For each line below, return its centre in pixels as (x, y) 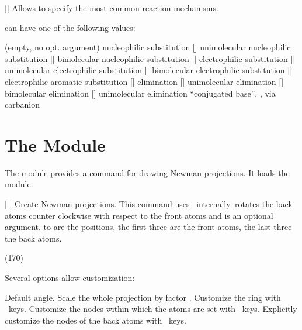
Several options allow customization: (70, 278)
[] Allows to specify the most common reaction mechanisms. (112, 8)
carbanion (22, 104)
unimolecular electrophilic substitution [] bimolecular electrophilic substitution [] (149, 70)
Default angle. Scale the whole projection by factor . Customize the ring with (143, 297)
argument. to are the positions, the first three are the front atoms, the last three (148, 227)
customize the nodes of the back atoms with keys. (96, 320)
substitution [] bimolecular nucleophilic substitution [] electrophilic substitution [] (150, 58)
